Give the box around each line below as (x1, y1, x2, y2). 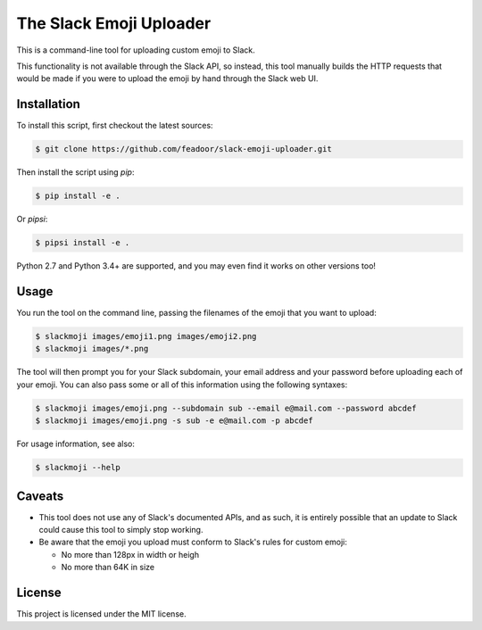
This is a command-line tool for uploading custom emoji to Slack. (16, 45, 256, 55)
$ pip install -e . (35, 191, 120, 201)
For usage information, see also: (16, 438, 136, 450)
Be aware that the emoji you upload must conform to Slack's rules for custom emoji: (38, 536, 347, 548)
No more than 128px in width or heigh (61, 549, 200, 560)
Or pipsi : (16, 214, 48, 225)
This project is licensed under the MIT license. (16, 609, 187, 619)
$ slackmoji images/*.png (35, 344, 149, 354)
